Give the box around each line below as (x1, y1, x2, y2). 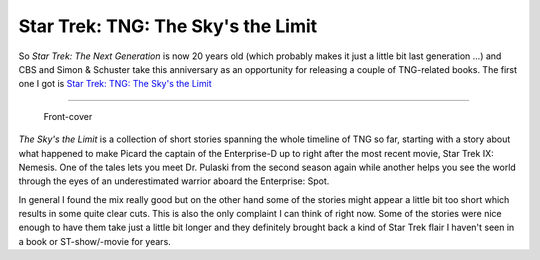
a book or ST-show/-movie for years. (18, 235, 172, 247)
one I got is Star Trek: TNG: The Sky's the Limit (18, 78, 212, 90)
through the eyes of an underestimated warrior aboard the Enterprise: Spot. (18, 175, 330, 187)
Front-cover (43, 110, 93, 122)
